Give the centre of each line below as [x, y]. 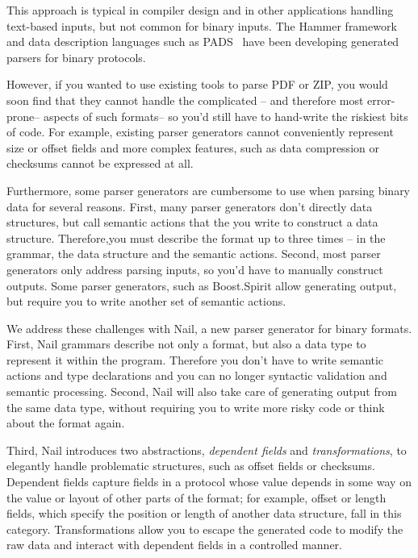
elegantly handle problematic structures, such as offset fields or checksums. [191, 466]
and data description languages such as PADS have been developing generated [203, 42]
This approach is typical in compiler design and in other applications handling [200, 10]
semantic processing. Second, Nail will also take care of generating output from [202, 391]
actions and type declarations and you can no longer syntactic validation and [197, 375]
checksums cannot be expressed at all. [100, 163]
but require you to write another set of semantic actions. [146, 301]
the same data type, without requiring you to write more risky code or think [196, 407]
